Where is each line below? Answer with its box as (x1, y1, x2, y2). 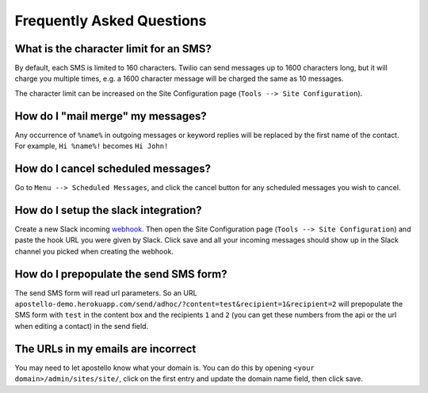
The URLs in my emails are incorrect (14, 341, 197, 356)
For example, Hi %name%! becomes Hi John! (14, 141, 169, 151)
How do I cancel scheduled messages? (14, 162, 212, 175)
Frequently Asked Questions (14, 12, 207, 29)
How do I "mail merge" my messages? (14, 109, 208, 123)
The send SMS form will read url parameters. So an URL (14, 288, 197, 297)
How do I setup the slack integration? (14, 203, 202, 217)
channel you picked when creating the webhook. (14, 246, 174, 256)
